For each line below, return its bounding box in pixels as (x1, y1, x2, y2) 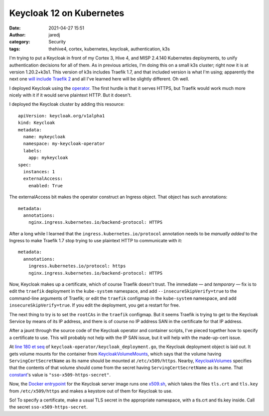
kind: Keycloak (18, 120, 55, 126)
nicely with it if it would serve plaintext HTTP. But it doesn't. (9, 92, 132, 98)
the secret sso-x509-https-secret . (9, 404, 88, 410)
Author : (9, 31, 26, 37)
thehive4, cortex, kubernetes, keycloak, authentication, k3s (48, 45, 170, 52)
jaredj (48, 31, 60, 37)
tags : (9, 45, 20, 52)
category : (9, 39, 30, 45)
